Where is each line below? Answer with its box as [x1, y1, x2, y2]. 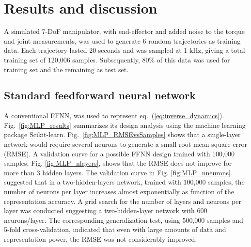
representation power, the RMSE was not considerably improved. [4, 234, 197, 244]
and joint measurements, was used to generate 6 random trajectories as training [4, 35, 241, 46]
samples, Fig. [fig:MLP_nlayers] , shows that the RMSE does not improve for [4, 158, 232, 168]
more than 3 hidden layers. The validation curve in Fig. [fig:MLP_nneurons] [4, 167, 231, 177]
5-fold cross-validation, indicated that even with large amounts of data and [4, 224, 226, 234]
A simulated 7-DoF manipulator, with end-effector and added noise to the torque [4, 26, 245, 36]
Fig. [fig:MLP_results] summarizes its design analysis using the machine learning [4, 120, 246, 130]
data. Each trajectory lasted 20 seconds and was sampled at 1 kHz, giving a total [4, 45, 245, 55]
